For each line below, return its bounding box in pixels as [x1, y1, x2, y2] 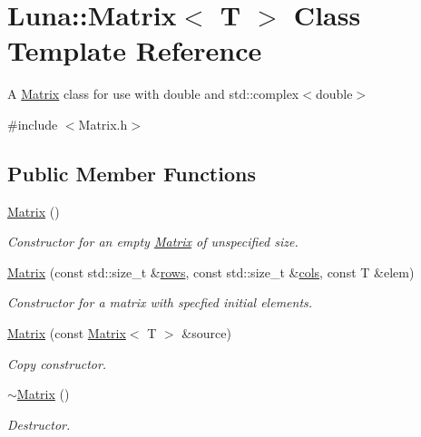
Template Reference [7, 32, 262, 69]
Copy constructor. [7, 354, 107, 373]
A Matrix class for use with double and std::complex [7, 84, 299, 103]
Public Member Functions [7, 159, 256, 187]
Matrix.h [78, 114, 128, 133]
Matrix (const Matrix [7, 324, 126, 343]
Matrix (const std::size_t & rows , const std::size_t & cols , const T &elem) [7, 262, 415, 281]
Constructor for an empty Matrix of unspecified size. [7, 232, 299, 251]
